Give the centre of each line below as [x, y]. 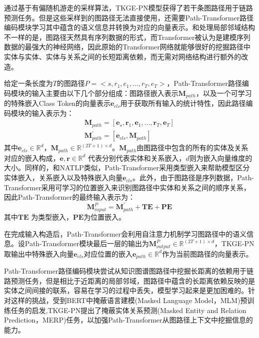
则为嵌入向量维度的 [221, 158]
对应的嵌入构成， [32, 158]
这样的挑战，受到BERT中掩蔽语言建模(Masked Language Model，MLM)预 [129, 300]
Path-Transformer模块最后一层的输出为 [87, 243]
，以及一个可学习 [224, 93]
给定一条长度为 [28, 83]
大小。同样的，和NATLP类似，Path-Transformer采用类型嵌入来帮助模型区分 [127, 168]
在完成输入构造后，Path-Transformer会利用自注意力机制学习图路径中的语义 [125, 233]
